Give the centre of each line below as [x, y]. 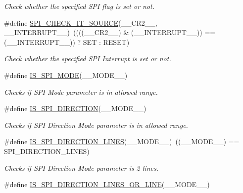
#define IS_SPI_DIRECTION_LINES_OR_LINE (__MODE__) [107, 184]
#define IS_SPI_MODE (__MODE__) [66, 75]
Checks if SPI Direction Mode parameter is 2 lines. [81, 168]
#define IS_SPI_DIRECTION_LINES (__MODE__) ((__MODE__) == [122, 141]
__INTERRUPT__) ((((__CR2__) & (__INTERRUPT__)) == [110, 32]
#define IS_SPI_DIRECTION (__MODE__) [75, 108]
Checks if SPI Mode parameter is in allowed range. [81, 92]
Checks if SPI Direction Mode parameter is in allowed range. [96, 125]
